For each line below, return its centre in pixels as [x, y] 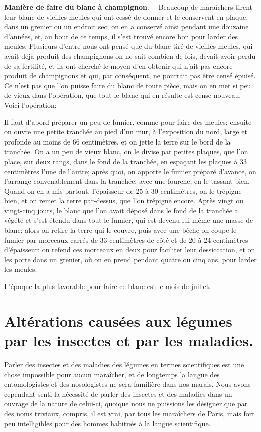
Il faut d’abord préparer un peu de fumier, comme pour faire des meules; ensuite [128, 122]
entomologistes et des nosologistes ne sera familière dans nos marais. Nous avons [127, 384]
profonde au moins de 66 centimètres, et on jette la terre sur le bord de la [117, 141]
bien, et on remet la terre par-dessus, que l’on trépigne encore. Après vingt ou [124, 200]
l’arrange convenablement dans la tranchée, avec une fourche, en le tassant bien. [127, 181]
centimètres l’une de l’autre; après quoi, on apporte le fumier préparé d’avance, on [130, 171]
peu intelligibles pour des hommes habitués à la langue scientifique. [107, 423]
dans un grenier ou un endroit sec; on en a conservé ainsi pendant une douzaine [126, 26]
